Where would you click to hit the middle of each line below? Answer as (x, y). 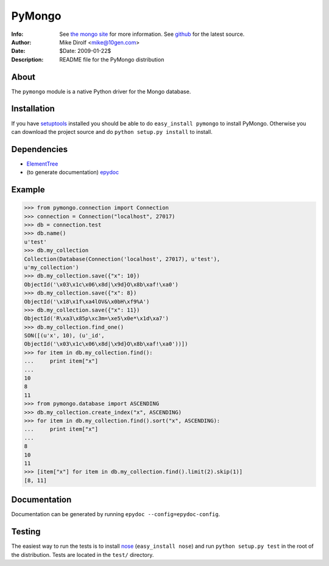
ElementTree (42, 164)
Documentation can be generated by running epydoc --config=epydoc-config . (116, 514)
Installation (33, 109)
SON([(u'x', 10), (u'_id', (64, 336)
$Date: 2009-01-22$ (85, 51)
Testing (26, 532)
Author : (21, 42)
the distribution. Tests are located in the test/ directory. (83, 554)
